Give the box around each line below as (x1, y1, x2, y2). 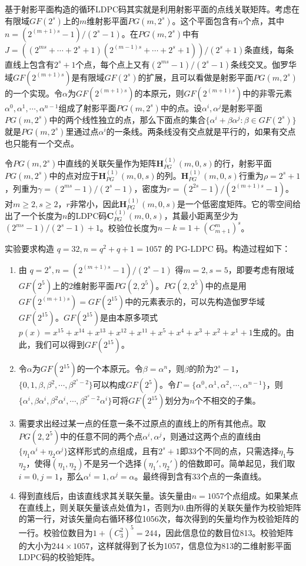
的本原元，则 (134, 86, 184, 99)
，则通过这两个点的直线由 (162, 430, 261, 442)
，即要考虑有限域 (228, 263, 294, 275)
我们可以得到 (35, 338, 85, 351)
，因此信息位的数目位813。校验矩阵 (157, 526, 294, 538)
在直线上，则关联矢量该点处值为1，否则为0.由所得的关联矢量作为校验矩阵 (18, 501, 301, 513)
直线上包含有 (5, 58, 54, 70)
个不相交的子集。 (194, 394, 261, 407)
